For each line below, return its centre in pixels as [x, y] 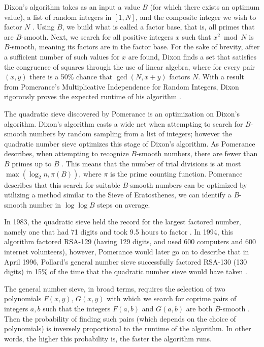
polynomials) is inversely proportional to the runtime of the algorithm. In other [128, 328]
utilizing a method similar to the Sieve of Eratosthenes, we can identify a [118, 195]
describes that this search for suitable [62, 184]
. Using [44, 27]
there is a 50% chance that [71, 77]
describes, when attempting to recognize [67, 153]
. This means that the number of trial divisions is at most [151, 163]
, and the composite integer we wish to [196, 17]
